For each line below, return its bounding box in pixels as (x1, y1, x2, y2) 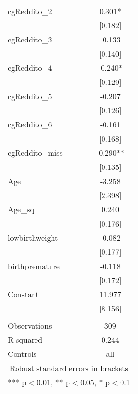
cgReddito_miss (8, 147, 63, 158)
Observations (8, 320, 52, 331)
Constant (8, 289, 39, 300)
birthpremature (8, 260, 60, 271)
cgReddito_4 (8, 62, 52, 73)
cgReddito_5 (8, 90, 52, 102)
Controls (8, 348, 37, 359)
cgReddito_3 (8, 34, 52, 45)
